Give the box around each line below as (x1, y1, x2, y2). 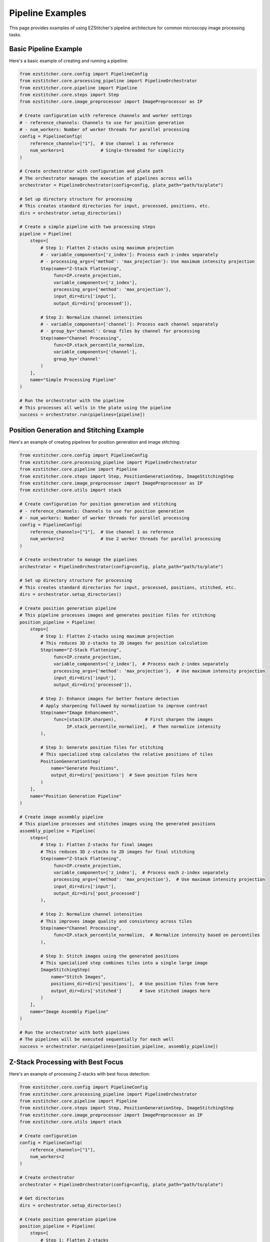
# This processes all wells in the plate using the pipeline (19, 405, 171, 410)
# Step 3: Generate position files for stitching (40, 744, 163, 750)
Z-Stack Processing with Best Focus (9, 1058, 124, 1067)
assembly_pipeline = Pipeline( (19, 828, 96, 834)
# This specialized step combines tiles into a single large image (40, 960, 208, 966)
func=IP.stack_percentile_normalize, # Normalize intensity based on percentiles (54, 932, 260, 938)
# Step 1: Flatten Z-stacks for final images (40, 842, 153, 848)
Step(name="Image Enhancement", (40, 709, 119, 715)
